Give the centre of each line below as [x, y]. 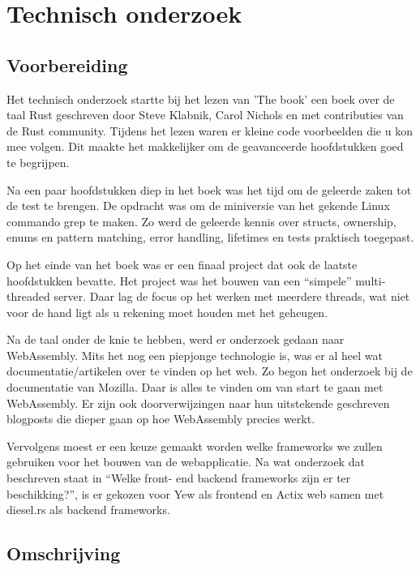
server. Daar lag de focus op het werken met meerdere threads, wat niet [232, 296]
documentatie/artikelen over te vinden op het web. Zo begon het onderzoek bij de [210, 371]
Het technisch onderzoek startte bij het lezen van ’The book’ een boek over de [201, 99]
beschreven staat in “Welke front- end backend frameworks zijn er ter [179, 478]
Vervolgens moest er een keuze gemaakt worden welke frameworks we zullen [195, 446]
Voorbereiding [67, 64]
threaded [28, 296]
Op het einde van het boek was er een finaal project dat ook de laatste [182, 264]
